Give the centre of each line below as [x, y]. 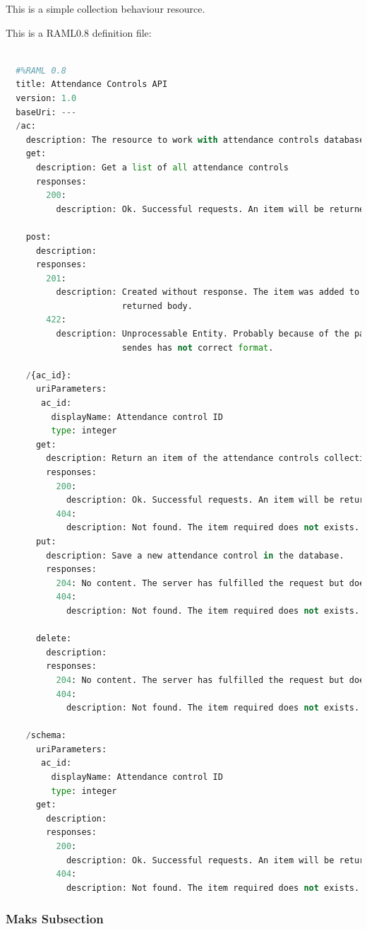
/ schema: [46, 736]
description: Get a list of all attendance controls [162, 167]
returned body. [157, 306]
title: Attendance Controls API [92, 84]
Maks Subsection [55, 919]
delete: [54, 639]
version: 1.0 [46, 98]
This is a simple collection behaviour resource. [106, 8]
